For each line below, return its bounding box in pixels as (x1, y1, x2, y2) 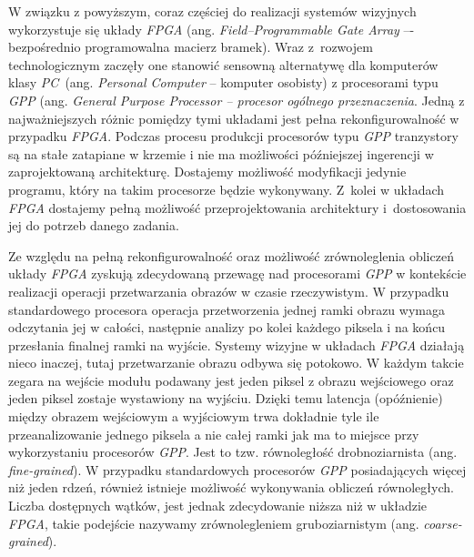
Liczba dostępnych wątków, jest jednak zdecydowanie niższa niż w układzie (8, 496, 428, 515)
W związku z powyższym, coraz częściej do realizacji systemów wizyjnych (8, 2, 417, 20)
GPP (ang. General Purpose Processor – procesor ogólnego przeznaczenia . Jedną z (8, 90, 465, 109)
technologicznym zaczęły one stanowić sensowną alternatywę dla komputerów (8, 55, 439, 74)
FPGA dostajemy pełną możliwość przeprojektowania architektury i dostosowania (8, 197, 467, 217)
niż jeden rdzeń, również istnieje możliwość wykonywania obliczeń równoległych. (8, 478, 454, 497)
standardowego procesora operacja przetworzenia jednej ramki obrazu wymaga (8, 299, 445, 319)
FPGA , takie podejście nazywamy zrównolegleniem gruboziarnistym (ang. (8, 513, 419, 532)
